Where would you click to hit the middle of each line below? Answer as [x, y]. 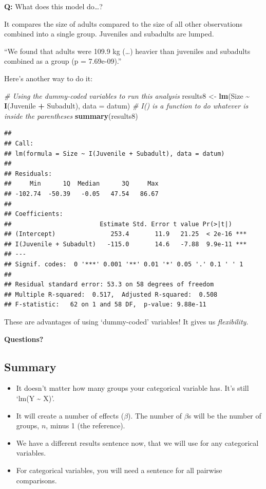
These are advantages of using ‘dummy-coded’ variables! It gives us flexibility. [126, 322]
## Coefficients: [34, 214]
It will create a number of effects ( [70, 415]
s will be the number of [225, 415]
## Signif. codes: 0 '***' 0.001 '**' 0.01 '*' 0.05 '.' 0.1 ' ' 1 [124, 265]
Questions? [24, 339]
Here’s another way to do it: [49, 78]
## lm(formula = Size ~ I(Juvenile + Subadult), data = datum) [115, 153]
